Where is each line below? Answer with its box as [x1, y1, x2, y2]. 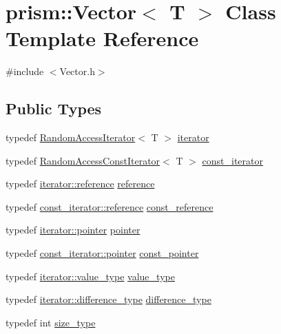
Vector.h [59, 64, 95, 79]
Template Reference [6, 24, 199, 52]
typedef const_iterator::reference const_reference [6, 199, 214, 213]
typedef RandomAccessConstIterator [6, 153, 160, 167]
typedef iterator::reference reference [6, 176, 155, 191]
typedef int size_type [6, 315, 96, 329]
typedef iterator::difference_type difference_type [6, 292, 211, 306]
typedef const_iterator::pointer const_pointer [6, 246, 199, 260]
